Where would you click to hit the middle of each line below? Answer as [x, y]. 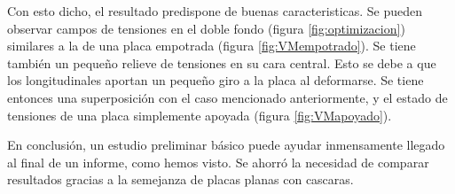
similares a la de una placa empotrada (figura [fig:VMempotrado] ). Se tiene [212, 46]
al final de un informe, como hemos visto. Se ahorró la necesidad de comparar [218, 162]
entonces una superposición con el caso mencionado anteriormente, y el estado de [227, 97]
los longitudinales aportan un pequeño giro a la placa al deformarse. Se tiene [216, 80]
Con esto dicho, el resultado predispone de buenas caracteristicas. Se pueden [215, 11]
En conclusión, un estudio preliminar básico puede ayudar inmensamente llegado [226, 145]
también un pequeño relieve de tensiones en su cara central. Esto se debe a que [222, 62]
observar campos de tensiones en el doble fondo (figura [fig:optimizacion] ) [206, 28]
